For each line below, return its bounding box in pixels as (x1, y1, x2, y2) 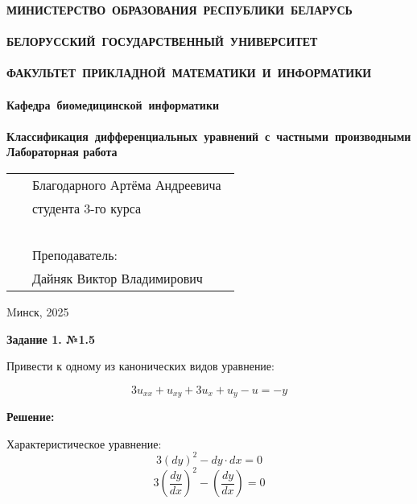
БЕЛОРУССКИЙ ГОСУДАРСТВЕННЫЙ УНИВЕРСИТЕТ (6, 33, 318, 50)
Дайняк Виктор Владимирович (32, 268, 203, 287)
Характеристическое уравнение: (6, 435, 162, 452)
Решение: (6, 408, 55, 425)
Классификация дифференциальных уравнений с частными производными (6, 127, 411, 144)
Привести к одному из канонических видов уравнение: (6, 357, 275, 374)
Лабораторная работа (6, 143, 118, 160)
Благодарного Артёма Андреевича (32, 175, 221, 194)
